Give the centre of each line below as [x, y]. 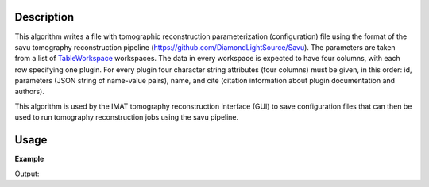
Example [29, 159]
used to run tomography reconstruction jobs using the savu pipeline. [127, 117]
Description [44, 17]
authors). [30, 92]
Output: [27, 174]
